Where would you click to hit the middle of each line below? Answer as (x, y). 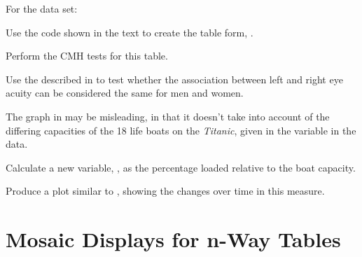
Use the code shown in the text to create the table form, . (130, 32)
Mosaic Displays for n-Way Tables (173, 239)
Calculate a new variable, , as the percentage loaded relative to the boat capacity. (181, 167)
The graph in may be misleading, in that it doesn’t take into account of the (168, 116)
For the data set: (42, 8)
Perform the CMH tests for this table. (87, 56)
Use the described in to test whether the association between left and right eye (174, 79)
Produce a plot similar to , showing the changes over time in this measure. (165, 191)
